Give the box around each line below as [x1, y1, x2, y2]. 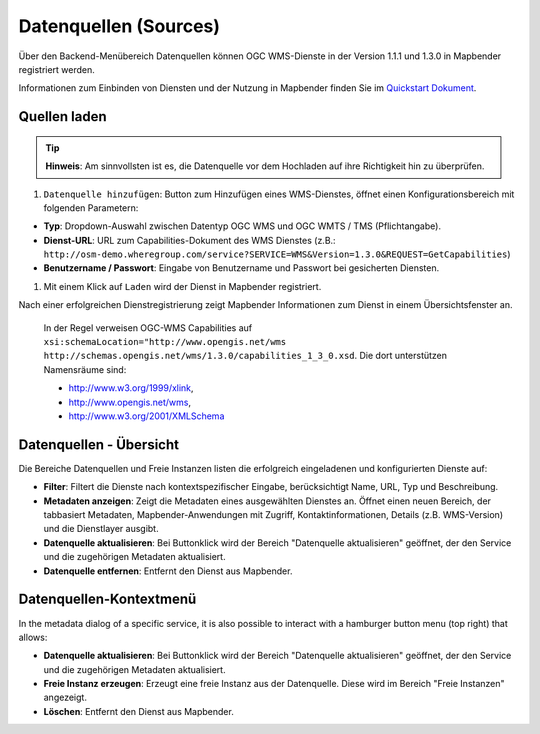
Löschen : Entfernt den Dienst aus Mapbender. [43, 705, 234, 717]
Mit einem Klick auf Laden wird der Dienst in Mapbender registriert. [43, 280, 322, 292]
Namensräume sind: [43, 363, 127, 375]
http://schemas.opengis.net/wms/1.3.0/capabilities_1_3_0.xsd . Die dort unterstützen [43, 350, 448, 362]
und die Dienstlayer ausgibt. [43, 523, 159, 535]
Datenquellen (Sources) [18, 15, 220, 37]
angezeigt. [43, 691, 87, 704]
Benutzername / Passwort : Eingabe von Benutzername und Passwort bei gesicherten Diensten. [43, 262, 440, 274]
